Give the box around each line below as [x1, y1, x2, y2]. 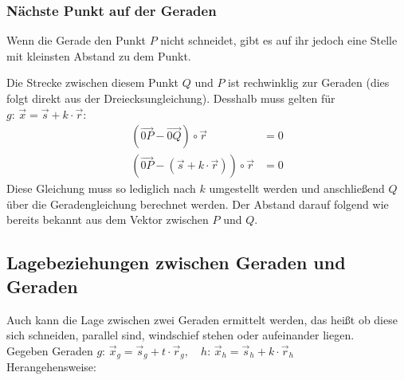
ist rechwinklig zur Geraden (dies [228, 74, 390, 91]
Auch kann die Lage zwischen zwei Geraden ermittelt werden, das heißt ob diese [6, 311, 398, 327]
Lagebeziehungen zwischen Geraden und [6, 250, 346, 275]
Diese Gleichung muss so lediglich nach [6, 180, 196, 197]
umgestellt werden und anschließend [209, 180, 385, 197]
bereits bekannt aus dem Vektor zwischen [6, 211, 209, 228]
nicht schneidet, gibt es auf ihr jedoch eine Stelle [160, 32, 398, 49]
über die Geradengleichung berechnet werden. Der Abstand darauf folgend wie [6, 195, 389, 212]
